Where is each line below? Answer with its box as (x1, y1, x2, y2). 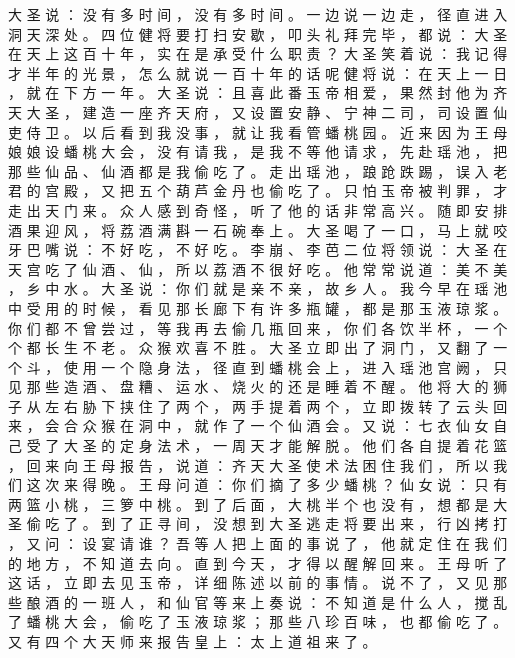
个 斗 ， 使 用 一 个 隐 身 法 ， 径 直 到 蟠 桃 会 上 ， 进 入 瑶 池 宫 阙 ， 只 (8, 356, 508, 377)
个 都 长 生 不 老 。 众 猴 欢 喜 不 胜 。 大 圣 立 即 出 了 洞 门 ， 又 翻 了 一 (8, 337, 508, 358)
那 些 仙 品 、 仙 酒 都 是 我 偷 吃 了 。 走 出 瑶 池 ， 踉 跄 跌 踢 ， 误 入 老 (8, 160, 508, 181)
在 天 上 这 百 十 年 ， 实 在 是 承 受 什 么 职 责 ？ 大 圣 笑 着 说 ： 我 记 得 (8, 43, 508, 64)
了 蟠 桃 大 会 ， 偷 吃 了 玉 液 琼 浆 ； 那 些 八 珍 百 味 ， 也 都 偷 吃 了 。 (8, 611, 508, 632)
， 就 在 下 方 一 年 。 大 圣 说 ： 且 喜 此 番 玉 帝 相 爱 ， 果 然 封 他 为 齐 (8, 82, 508, 103)
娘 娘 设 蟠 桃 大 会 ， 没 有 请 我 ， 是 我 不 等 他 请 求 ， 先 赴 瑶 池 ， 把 (8, 141, 508, 162)
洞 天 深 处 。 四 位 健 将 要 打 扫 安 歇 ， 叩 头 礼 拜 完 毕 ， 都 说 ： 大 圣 (8, 23, 508, 44)
